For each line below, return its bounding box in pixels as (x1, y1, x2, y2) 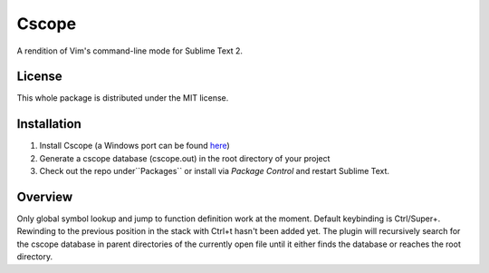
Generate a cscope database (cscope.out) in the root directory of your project (39, 152, 331, 163)
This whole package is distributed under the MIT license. (16, 93, 229, 103)
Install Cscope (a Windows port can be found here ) (39, 141, 230, 151)
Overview (16, 189, 73, 204)
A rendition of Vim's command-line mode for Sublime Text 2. (16, 45, 244, 56)
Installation (16, 116, 81, 132)
